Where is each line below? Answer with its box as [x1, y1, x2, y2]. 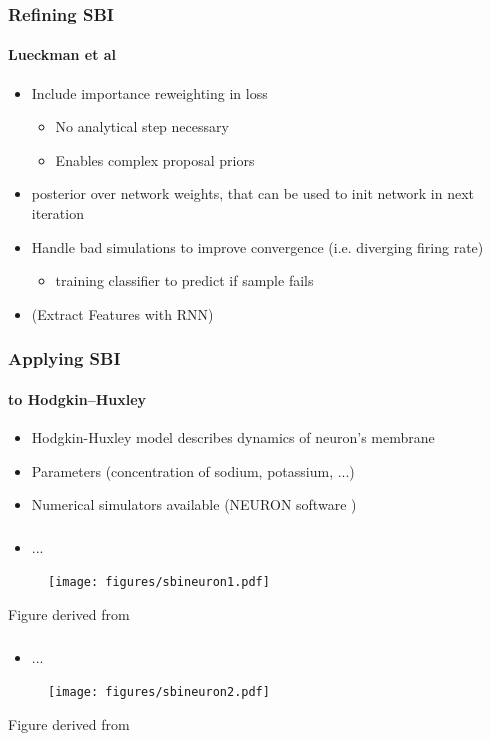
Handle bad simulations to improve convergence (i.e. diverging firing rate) [31, 236, 484, 257]
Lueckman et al [8, 44, 117, 65]
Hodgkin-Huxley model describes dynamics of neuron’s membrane [31, 427, 435, 448]
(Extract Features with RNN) [31, 303, 214, 324]
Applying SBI [8, 346, 121, 371]
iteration [31, 203, 84, 224]
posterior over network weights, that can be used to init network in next [31, 183, 474, 204]
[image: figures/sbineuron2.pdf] [48, 685, 270, 700]
